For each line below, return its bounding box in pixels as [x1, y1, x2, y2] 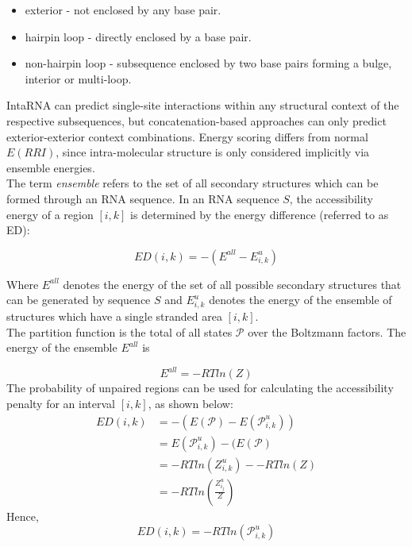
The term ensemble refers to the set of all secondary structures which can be [6, 175, 379, 191]
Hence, [6, 507, 39, 524]
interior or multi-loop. [25, 70, 132, 87]
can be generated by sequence [6, 291, 151, 308]
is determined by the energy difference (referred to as [130, 206, 389, 222]
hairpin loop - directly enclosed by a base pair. [25, 28, 252, 44]
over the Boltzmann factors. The [248, 323, 406, 340]
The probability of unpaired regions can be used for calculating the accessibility [6, 379, 394, 396]
